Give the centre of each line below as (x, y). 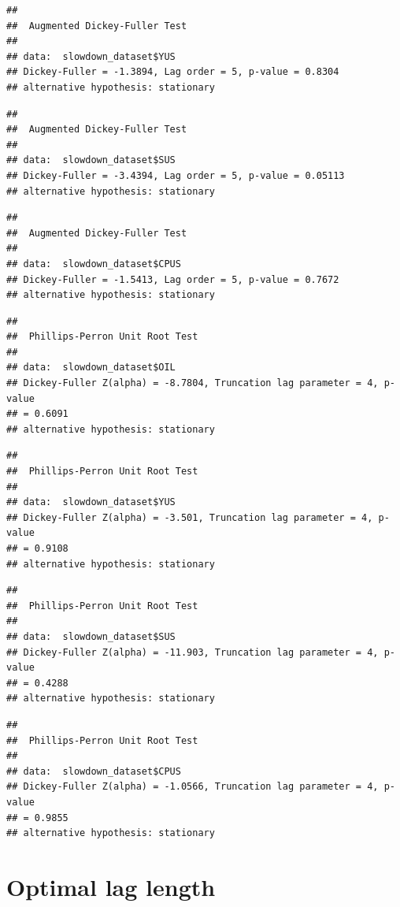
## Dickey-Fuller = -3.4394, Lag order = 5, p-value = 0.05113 (176, 175)
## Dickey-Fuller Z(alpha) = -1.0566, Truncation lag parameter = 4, (193, 787)
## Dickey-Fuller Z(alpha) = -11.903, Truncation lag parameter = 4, (193, 652)
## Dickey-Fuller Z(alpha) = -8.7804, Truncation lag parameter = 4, (193, 383)
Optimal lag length (111, 886)
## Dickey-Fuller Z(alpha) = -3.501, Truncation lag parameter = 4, (190, 517)
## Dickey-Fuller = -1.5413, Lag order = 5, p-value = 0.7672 (173, 279)
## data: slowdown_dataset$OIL (91, 368)
